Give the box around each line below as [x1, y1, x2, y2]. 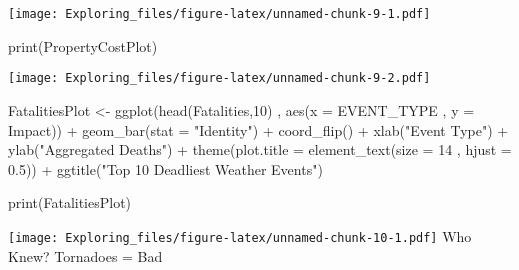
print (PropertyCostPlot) [8, 35, 158, 56]
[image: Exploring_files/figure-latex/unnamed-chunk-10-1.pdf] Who [8, 225, 472, 246]
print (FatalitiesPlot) [8, 192, 132, 213]
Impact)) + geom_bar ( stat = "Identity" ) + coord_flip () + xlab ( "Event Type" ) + [8, 119, 509, 140]
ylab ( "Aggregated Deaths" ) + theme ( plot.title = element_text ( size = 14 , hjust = [8, 139, 512, 160]
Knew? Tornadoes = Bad [8, 245, 163, 266]
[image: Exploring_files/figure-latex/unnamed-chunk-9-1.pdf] [8, 7, 431, 21]
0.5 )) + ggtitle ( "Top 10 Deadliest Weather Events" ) [8, 158, 323, 179]
